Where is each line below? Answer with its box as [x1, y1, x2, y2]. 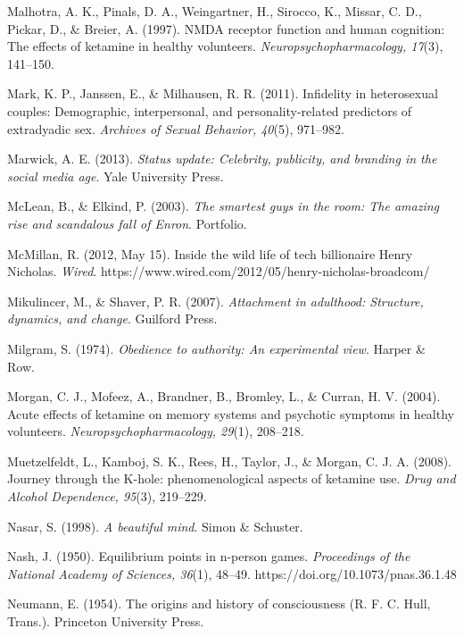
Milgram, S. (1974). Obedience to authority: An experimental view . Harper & [7, 339, 426, 357]
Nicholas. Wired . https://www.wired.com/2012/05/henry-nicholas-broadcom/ [7, 262, 430, 281]
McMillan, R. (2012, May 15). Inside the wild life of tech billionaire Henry [7, 244, 413, 263]
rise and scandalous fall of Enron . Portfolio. [7, 214, 247, 232]
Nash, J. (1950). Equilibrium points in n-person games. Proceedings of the [7, 547, 410, 566]
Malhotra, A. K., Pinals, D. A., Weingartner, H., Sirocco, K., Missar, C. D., [7, 2, 422, 20]
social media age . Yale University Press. [7, 166, 224, 185]
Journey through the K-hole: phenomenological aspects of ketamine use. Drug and [7, 469, 456, 488]
